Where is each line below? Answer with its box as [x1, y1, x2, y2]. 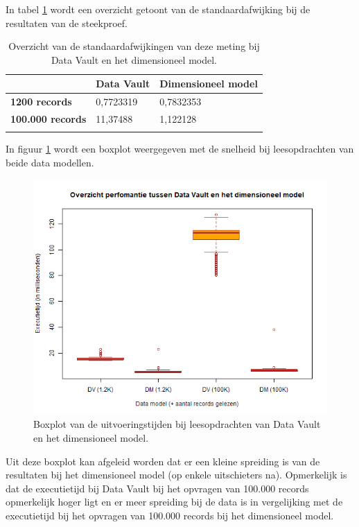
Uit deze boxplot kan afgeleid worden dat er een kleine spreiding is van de [6, 453, 320, 468]
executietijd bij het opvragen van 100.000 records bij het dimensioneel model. [6, 508, 334, 522]
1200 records [10, 94, 72, 109]
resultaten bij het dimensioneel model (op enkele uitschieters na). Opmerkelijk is [6, 467, 347, 482]
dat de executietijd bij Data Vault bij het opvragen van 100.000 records [6, 481, 309, 495]
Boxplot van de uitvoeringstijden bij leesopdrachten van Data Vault [33, 417, 321, 431]
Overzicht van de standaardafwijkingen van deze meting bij [8, 39, 260, 53]
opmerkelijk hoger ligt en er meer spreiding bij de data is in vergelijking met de [6, 494, 343, 509]
